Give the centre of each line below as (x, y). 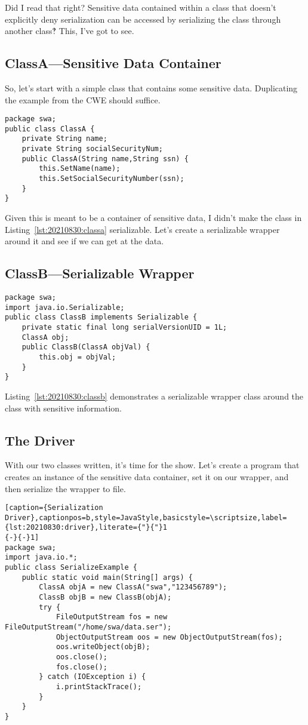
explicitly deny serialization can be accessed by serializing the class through (143, 19)
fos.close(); (81, 667)
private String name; (64, 139)
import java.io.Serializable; (65, 307)
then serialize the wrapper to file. (65, 488)
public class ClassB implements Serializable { (101, 317)
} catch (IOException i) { (93, 677)
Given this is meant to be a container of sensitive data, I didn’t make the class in (153, 218)
